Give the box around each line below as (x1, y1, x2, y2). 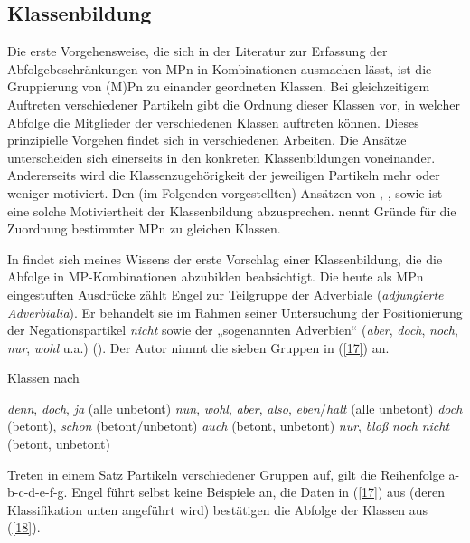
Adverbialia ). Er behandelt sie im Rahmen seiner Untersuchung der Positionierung (7, 302, 463, 321)
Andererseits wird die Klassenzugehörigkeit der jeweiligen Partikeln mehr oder (7, 166, 440, 185)
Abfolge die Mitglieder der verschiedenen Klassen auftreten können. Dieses (7, 112, 419, 131)
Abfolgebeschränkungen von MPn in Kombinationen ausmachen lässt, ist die (7, 59, 432, 78)
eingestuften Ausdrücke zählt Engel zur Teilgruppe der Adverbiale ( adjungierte (7, 284, 444, 303)
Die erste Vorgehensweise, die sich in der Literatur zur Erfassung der (7, 42, 388, 61)
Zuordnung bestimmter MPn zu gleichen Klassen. (7, 219, 281, 238)
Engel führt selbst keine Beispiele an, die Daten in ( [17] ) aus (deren (71, 482, 445, 501)
